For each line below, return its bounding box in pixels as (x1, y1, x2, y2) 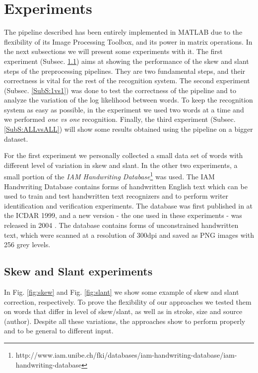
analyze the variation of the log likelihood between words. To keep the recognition (4, 95, 253, 105)
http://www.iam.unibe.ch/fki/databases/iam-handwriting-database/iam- (15, 350, 237, 360)
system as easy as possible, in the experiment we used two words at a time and (4, 104, 244, 114)
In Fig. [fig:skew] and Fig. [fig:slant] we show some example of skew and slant (4, 287, 239, 297)
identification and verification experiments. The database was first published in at (4, 200, 253, 211)
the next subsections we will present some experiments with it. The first (4, 46, 223, 56)
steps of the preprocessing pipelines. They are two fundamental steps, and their (4, 65, 246, 76)
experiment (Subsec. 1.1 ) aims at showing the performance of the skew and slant (4, 55, 249, 66)
